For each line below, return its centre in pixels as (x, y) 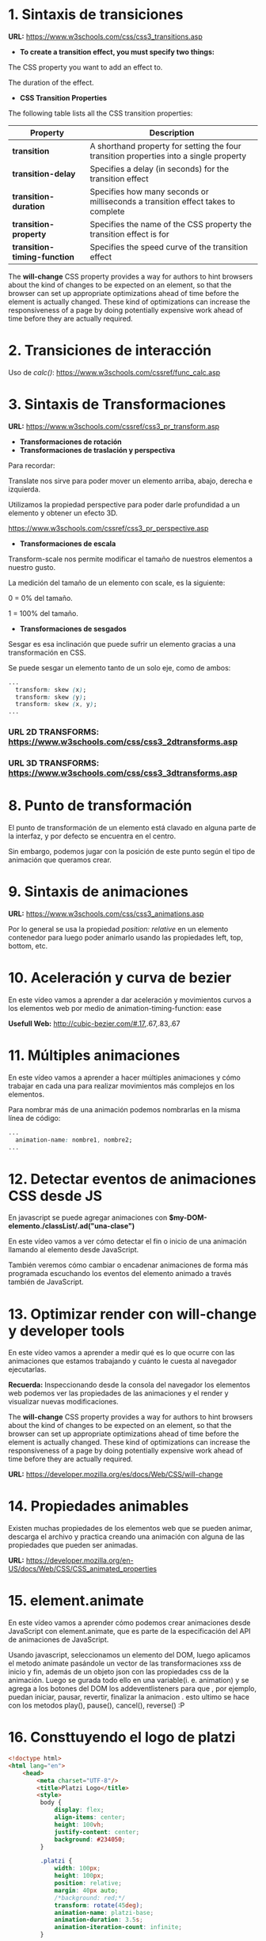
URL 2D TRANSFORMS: (54, 732)
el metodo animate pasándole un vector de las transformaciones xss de (125, 1663)
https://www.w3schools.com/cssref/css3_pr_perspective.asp (108, 528)
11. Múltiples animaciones (94, 1056)
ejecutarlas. (27, 1369)
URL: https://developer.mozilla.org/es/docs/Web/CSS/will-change (116, 1475)
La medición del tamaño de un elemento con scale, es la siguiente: (117, 583)
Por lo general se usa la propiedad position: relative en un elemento (118, 929)
